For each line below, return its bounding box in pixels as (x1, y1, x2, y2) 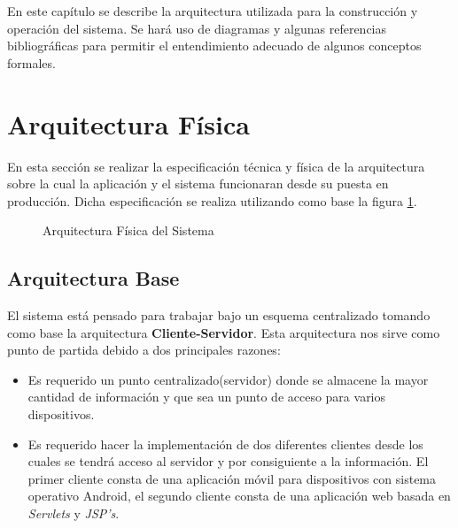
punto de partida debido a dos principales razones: (7, 341, 281, 359)
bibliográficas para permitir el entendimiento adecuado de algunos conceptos (7, 36, 422, 55)
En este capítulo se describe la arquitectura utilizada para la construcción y (7, 2, 418, 19)
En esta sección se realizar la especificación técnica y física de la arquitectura (7, 157, 425, 175)
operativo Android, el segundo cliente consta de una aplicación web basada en (27, 486, 451, 505)
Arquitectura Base (7, 264, 180, 292)
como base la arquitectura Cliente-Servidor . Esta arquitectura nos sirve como (7, 323, 440, 341)
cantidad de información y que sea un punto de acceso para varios (27, 387, 386, 406)
